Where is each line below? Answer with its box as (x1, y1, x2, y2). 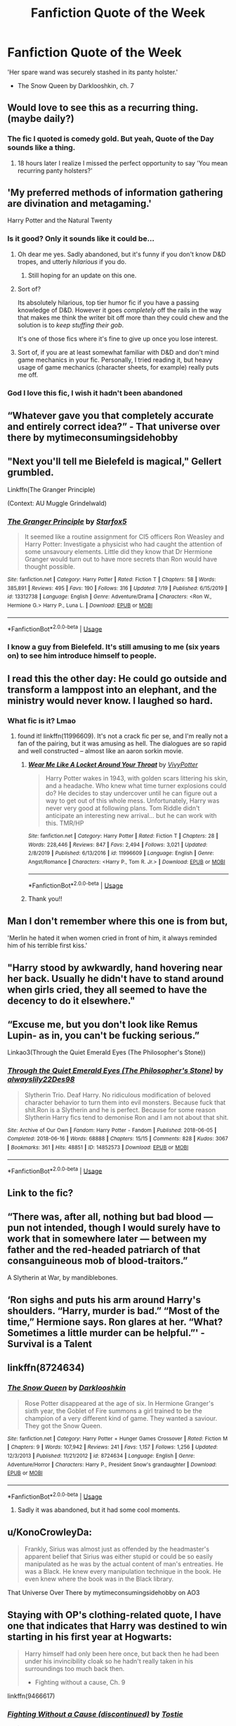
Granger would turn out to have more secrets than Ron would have (24, 555, 218, 564)
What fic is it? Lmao (7, 716, 76, 726)
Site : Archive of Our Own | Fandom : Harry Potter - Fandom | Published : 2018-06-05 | (7, 1126, 217, 1134)
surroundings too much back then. (24, 1665, 125, 1673)
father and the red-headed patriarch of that (7, 1244, 201, 1256)
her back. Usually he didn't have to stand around (7, 973, 224, 985)
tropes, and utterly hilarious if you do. (17, 257, 126, 265)
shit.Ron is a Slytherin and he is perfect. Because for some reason (24, 1105, 216, 1114)
